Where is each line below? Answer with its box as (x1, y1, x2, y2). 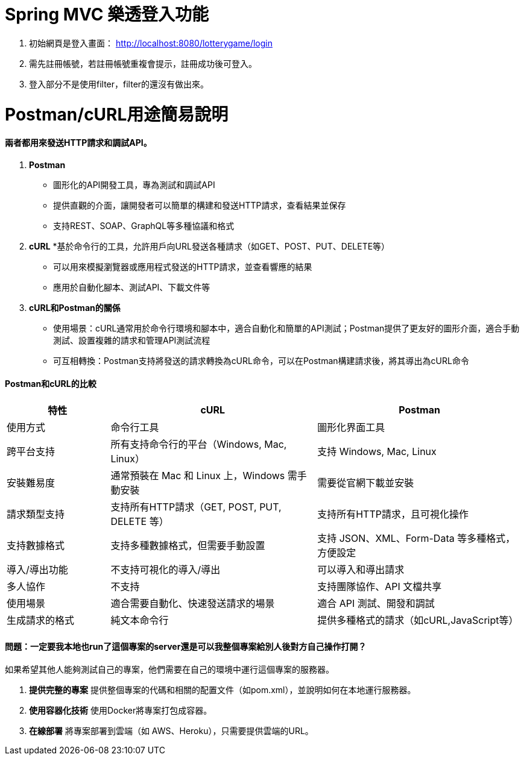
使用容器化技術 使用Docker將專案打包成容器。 (29, 705, 212, 716)
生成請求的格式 (7, 614, 75, 627)
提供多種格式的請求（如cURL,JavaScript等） (317, 614, 519, 627)
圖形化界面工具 (317, 421, 385, 434)
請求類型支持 (7, 508, 65, 521)
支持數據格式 (7, 539, 65, 552)
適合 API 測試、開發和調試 (317, 597, 435, 610)
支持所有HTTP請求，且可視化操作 (317, 508, 469, 521)
